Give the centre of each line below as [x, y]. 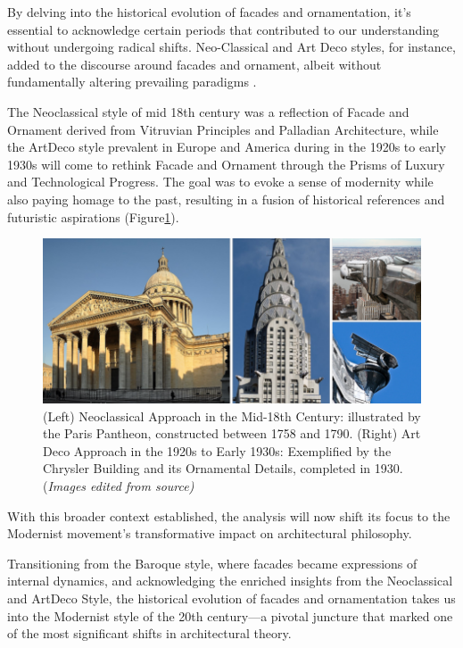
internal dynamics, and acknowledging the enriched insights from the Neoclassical [230, 581]
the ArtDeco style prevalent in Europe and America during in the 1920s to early [227, 147]
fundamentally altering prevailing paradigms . [132, 82]
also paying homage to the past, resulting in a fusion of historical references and [226, 199]
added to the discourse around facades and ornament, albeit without [194, 64]
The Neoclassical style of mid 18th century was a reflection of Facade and [208, 111]
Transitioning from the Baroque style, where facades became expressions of [212, 563]
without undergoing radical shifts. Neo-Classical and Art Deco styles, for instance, [231, 47]
